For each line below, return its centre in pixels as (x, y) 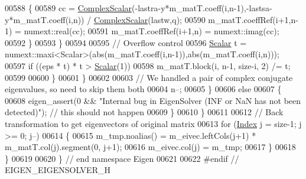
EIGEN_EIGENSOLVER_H (58, 170)
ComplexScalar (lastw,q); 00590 (149, 19)
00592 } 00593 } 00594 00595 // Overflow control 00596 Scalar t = (126, 42)
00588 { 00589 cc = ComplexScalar (69, 8)
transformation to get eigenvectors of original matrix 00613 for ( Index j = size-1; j (153, 123)
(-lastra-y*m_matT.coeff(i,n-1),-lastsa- (202, 8)
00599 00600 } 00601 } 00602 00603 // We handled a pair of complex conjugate (149, 77)
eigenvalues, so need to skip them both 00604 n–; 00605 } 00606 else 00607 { (143, 89)
